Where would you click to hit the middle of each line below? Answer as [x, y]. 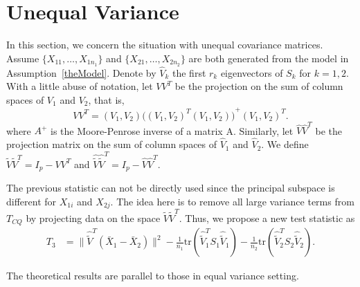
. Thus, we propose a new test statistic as [267, 217]
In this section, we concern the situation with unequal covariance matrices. [165, 45]
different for [31, 201]
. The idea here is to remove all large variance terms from [232, 201]
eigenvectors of [252, 72]
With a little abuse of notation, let [80, 86]
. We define [285, 144]
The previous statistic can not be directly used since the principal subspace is [171, 188]
